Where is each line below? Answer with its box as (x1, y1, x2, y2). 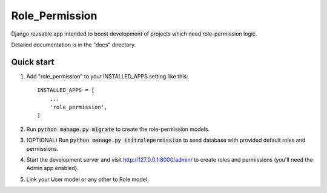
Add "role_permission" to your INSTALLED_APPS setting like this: (26, 72, 188, 80)
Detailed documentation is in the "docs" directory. (11, 41, 136, 48)
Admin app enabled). (26, 165, 79, 172)
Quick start (11, 57, 54, 67)
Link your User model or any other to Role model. (26, 176, 149, 183)
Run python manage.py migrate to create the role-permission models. (26, 125, 210, 133)
